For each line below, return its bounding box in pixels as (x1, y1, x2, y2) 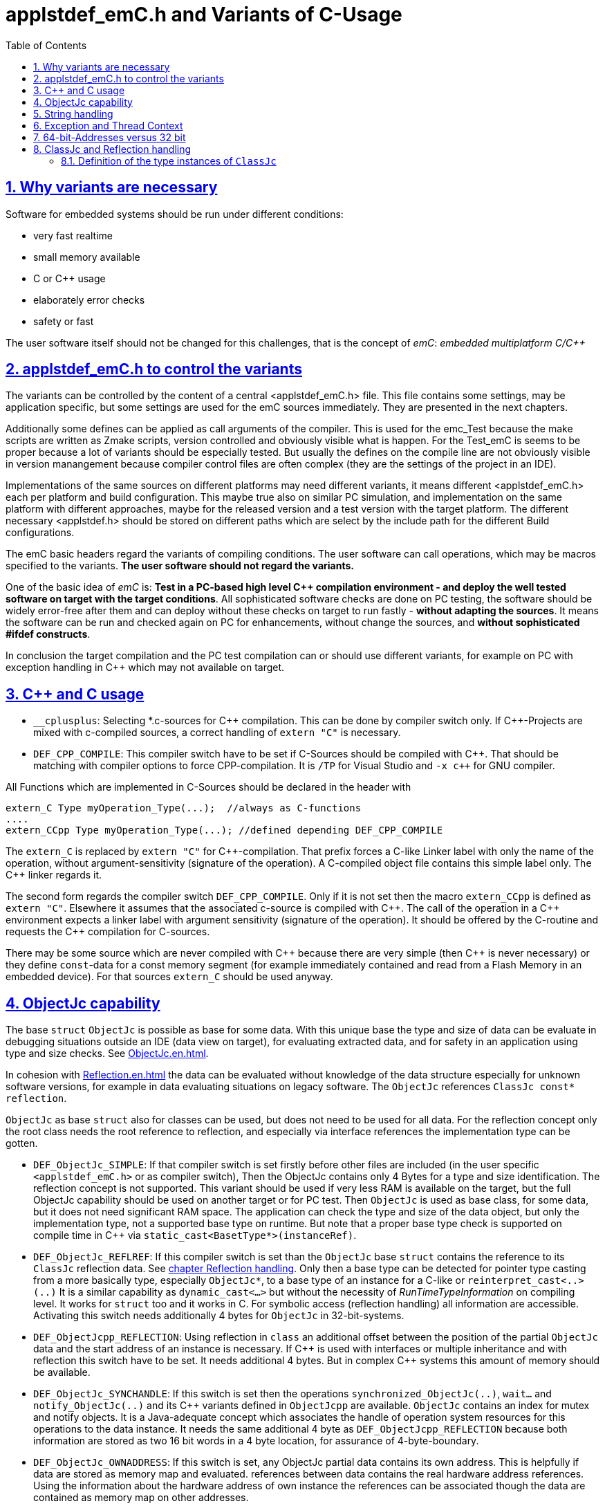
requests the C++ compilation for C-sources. (6, 926, 210, 938)
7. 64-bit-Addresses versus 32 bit (33, 131, 186, 143)
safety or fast (33, 315, 94, 327)
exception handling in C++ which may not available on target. (6, 661, 285, 674)
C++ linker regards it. (6, 869, 102, 881)
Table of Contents (6, 39, 87, 51)
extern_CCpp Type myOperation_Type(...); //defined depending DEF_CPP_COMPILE (6, 825, 443, 836)
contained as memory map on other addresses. (33, 1491, 249, 1504)
